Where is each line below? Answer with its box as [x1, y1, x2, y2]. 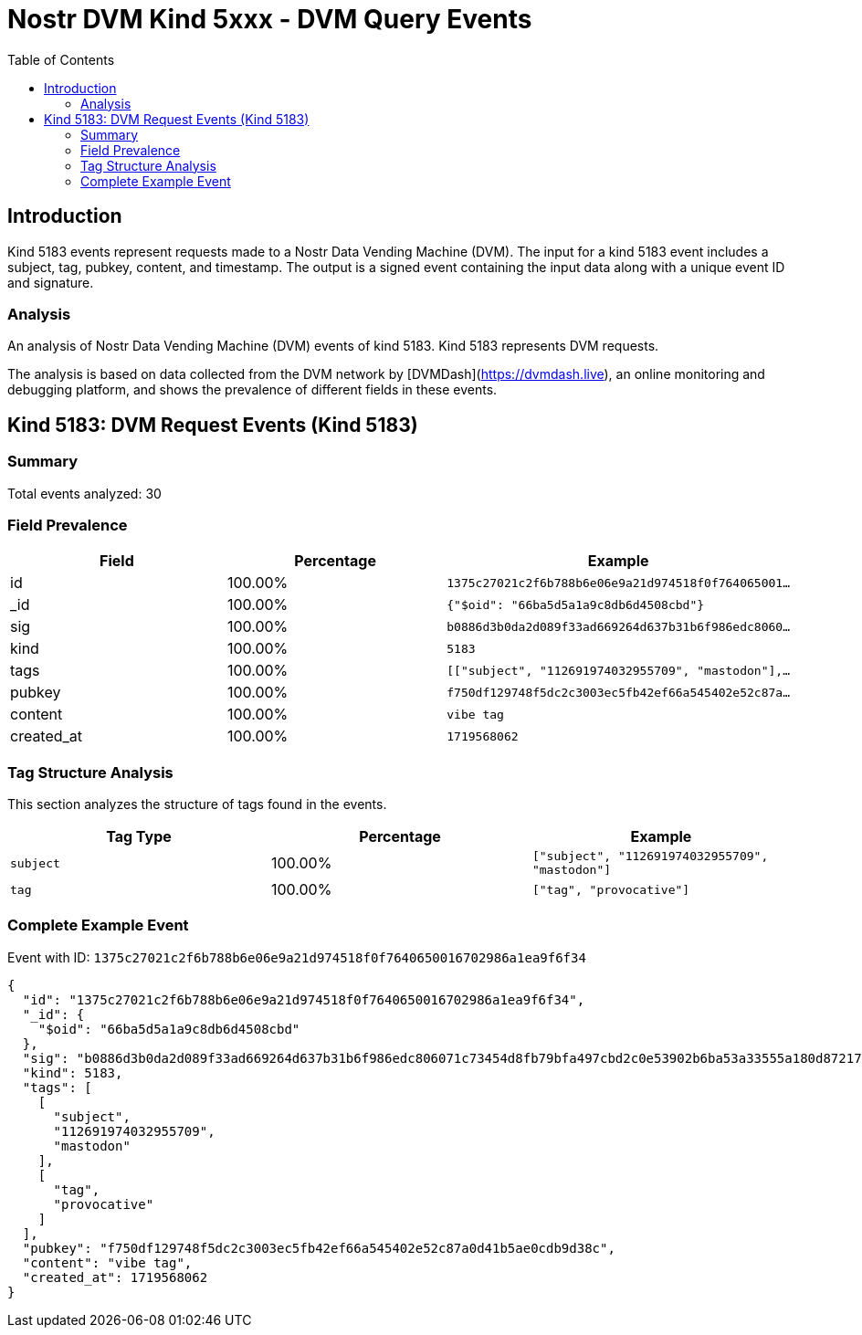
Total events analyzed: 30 [7, 485, 162, 501]
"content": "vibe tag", [22, 1255, 193, 1270]
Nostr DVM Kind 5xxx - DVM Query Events [7, 4, 532, 35]
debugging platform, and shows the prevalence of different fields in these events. [7, 382, 498, 398]
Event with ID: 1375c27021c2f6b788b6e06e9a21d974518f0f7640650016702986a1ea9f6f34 [7, 949, 586, 965]
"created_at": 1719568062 [22, 1269, 208, 1285]
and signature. [7, 274, 94, 290]
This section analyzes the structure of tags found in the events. [7, 796, 387, 813]
